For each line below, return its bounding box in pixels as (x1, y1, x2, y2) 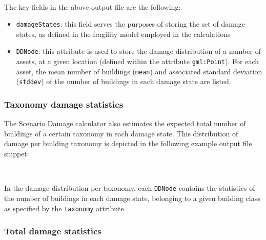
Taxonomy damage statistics (4, 97, 124, 110)
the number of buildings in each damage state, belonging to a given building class (4, 192, 260, 203)
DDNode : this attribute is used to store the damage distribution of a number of (16, 46, 261, 56)
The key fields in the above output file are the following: (4, 1, 181, 12)
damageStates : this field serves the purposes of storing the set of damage (16, 18, 245, 29)
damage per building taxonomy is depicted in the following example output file (4, 138, 252, 149)
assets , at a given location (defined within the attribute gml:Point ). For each (16, 56, 259, 67)
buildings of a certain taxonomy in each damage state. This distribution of (4, 128, 238, 138)
